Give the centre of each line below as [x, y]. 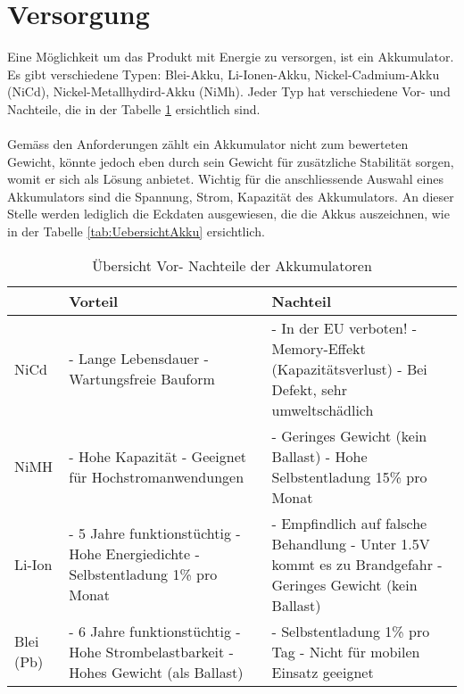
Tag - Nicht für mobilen [346, 651]
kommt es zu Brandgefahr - [357, 564]
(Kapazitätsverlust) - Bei [349, 368]
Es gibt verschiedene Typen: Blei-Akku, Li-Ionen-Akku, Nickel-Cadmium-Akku [224, 74]
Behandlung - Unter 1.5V [351, 543]
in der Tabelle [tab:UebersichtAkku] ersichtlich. [136, 231]
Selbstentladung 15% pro [349, 476]
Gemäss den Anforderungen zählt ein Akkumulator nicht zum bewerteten [208, 144]
